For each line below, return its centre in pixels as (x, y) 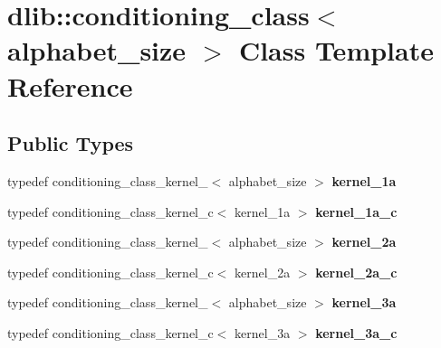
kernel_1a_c (356, 211)
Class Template (336, 50)
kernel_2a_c (356, 272)
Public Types (71, 143)
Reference (70, 85)
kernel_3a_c (356, 332)
